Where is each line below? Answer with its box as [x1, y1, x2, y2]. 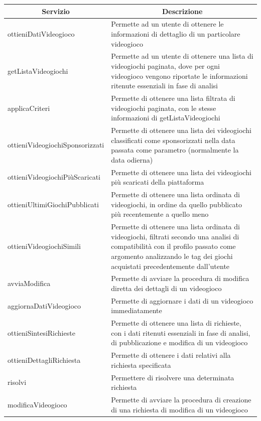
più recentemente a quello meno [111, 209, 209, 219]
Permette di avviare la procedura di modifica [111, 273, 249, 284]
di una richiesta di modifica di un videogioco [111, 404, 248, 414]
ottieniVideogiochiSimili [8, 241, 81, 251]
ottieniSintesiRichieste [8, 327, 75, 338]
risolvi [8, 377, 27, 387]
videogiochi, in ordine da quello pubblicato [111, 199, 242, 209]
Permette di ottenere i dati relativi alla [111, 350, 231, 360]
